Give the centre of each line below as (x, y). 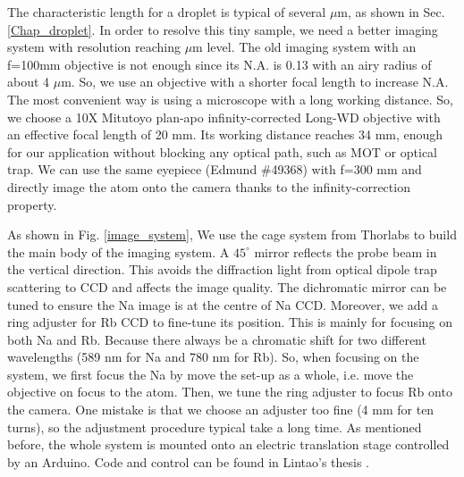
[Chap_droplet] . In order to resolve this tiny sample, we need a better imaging (223, 29)
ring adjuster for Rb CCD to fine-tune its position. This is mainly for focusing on (230, 322)
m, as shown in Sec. (391, 12)
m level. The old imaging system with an (304, 47)
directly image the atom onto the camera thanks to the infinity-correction (209, 186)
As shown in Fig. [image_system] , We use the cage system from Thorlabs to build (232, 234)
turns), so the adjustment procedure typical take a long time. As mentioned (215, 427)
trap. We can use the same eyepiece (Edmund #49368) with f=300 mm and (215, 169)
